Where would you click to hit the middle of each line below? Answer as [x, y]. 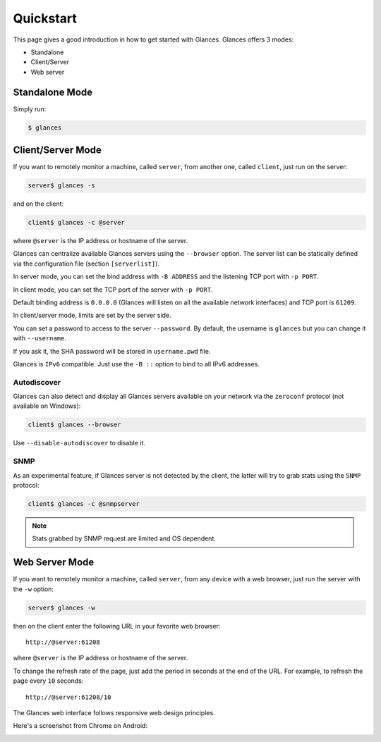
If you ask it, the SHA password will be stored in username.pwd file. [112, 351]
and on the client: [38, 204]
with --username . [40, 338]
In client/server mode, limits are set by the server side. [92, 315]
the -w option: [34, 589]
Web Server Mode [54, 563]
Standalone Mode [53, 92]
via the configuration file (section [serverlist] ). [86, 264]
